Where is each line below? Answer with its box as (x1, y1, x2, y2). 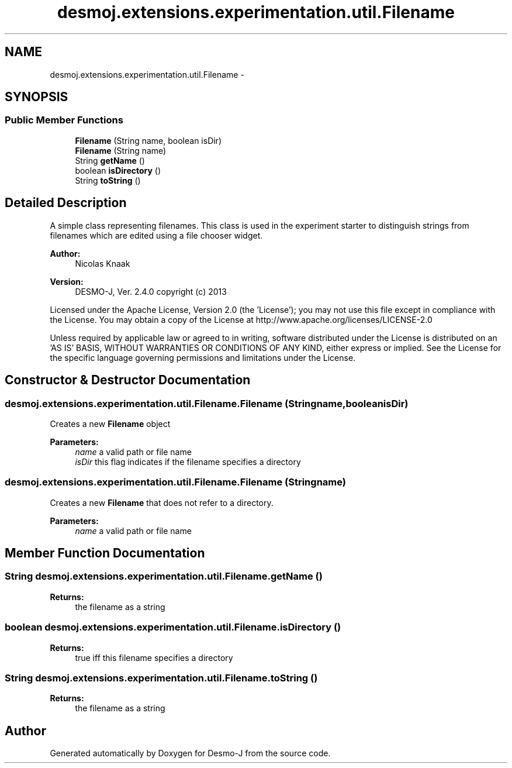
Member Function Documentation (5, 546, 205, 561)
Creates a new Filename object (50, 418, 171, 429)
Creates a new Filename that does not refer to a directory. (50, 497, 274, 508)
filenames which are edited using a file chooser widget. (50, 230, 263, 240)
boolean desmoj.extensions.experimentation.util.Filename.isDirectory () (5, 621, 341, 633)
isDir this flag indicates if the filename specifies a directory (75, 456, 301, 467)
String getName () (75, 155, 145, 166)
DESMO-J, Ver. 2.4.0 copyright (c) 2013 (75, 286, 227, 297)
